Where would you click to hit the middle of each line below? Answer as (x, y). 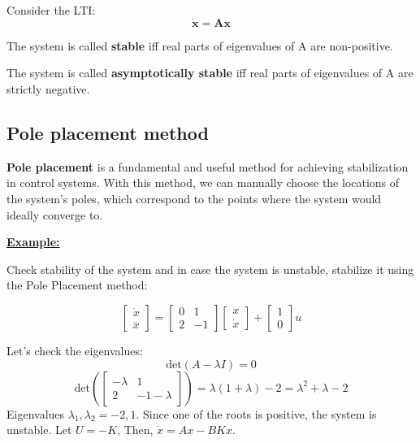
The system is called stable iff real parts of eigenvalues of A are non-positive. (200, 45)
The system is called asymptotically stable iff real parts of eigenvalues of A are (210, 73)
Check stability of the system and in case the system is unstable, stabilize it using (210, 269)
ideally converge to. (55, 214)
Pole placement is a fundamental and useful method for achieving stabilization (208, 166)
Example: (33, 242)
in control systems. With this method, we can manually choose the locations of (203, 182)
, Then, (135, 430)
